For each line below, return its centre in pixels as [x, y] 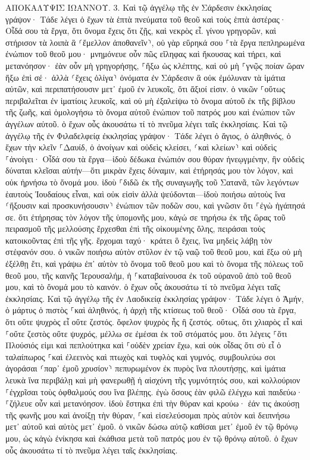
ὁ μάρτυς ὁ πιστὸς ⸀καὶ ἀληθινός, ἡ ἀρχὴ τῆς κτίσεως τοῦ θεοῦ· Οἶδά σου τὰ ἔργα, [151, 310]
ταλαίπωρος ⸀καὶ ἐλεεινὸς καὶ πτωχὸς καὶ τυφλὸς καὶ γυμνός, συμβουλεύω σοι [140, 356]
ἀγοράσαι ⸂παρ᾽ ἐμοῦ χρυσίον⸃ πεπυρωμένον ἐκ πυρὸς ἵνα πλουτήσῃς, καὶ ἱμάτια [145, 368]
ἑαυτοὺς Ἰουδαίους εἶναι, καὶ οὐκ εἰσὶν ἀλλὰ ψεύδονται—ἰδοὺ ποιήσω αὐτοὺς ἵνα [145, 193]
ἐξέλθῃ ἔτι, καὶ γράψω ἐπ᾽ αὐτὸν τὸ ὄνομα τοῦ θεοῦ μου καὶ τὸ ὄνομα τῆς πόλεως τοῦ [154, 264]
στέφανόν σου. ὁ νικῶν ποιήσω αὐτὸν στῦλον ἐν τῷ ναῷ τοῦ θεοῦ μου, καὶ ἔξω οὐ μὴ [154, 252]
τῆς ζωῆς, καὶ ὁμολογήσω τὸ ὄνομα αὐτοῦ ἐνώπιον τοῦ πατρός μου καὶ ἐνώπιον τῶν [150, 112]
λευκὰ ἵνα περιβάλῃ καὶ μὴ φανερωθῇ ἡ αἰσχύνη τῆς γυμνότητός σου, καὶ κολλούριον [153, 380]
